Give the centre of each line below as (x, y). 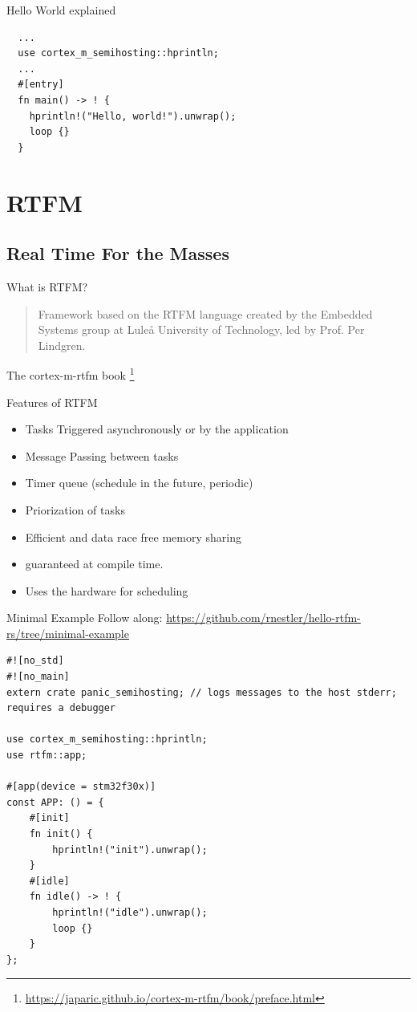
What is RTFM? (47, 286)
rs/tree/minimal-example (68, 633)
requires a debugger (61, 708)
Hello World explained (61, 10)
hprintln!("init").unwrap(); (130, 849)
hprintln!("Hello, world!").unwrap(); (133, 116)
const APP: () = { (55, 802)
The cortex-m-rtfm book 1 (71, 374)
